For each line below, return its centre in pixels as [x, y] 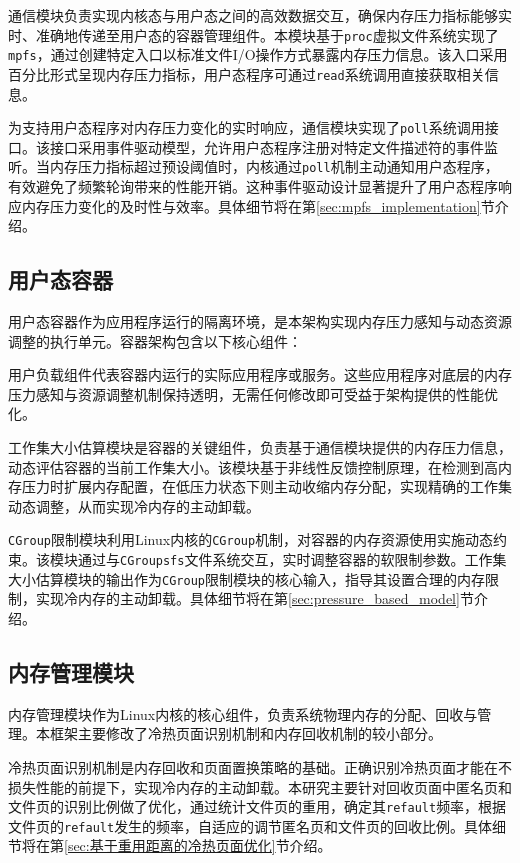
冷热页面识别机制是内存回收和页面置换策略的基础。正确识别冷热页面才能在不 [260, 766]
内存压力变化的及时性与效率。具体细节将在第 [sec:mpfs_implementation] [251, 205]
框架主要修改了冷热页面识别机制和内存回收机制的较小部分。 [245, 733]
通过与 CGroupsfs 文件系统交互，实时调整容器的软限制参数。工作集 [292, 559]
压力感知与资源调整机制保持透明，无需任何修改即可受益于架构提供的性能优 [253, 393]
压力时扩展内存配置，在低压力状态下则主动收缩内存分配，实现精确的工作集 [266, 486]
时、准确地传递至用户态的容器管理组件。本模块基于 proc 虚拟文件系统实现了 [253, 34]
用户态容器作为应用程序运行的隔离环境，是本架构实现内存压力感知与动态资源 [260, 321]
